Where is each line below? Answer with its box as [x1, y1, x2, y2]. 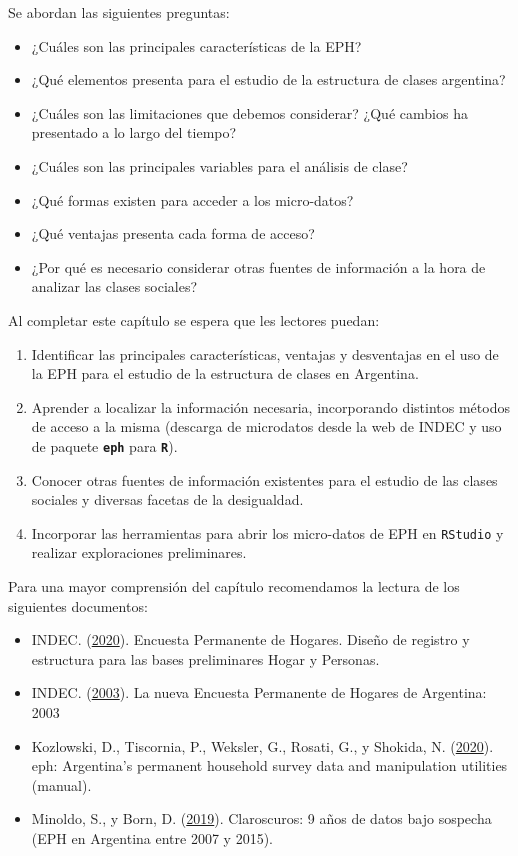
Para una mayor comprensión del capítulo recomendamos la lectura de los [8, 576, 460, 596]
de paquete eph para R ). [31, 435, 178, 456]
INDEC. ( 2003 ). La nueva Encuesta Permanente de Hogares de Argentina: [31, 682, 487, 703]
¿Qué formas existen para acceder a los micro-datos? [31, 189, 354, 210]
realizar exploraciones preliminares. [31, 542, 247, 563]
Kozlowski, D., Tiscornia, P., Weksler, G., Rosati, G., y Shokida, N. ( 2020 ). [31, 735, 494, 756]
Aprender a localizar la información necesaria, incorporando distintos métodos [31, 396, 510, 417]
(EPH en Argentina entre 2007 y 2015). [31, 827, 273, 848]
